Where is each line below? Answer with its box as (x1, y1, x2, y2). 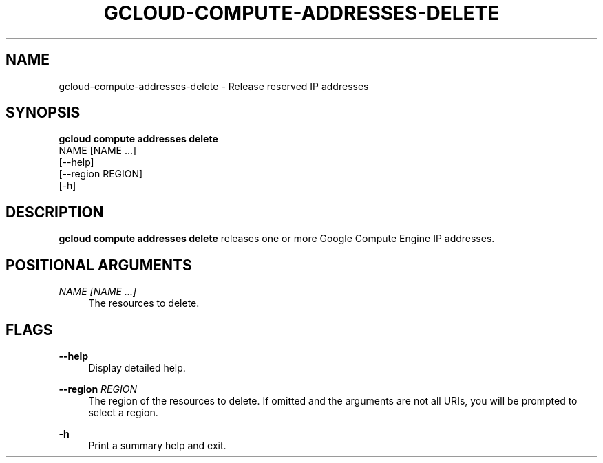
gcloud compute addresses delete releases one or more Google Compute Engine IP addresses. (59, 233, 495, 245)
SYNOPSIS (6, 104, 81, 122)
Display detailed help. (88, 361, 186, 374)
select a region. (88, 406, 158, 418)
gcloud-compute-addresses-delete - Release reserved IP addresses (59, 80, 369, 92)
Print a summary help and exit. (88, 439, 226, 451)
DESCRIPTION (6, 203, 104, 221)
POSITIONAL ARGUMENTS (6, 256, 192, 274)
